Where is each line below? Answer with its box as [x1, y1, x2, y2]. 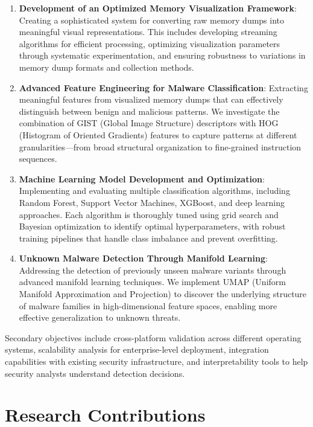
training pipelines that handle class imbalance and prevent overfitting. [19, 231, 278, 244]
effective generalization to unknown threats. [19, 311, 181, 324]
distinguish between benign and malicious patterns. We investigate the [19, 104, 280, 117]
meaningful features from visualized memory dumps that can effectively [19, 93, 283, 106]
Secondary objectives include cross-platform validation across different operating [5, 331, 302, 344]
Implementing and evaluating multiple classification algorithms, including [19, 184, 290, 197]
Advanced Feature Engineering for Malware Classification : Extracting [19, 81, 308, 94]
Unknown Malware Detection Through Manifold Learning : [19, 252, 268, 265]
